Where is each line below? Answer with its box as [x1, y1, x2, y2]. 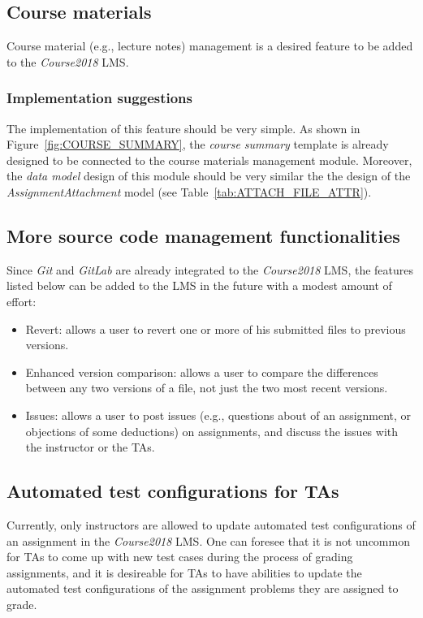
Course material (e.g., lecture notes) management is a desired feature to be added [6, 37, 413, 54]
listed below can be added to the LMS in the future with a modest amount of [6, 277, 392, 294]
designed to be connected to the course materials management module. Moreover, [6, 151, 412, 168]
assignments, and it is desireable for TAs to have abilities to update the [6, 564, 362, 581]
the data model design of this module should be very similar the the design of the [6, 167, 411, 184]
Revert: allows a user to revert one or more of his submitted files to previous [25, 320, 406, 337]
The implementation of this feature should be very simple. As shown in [6, 119, 360, 136]
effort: [6, 292, 37, 309]
